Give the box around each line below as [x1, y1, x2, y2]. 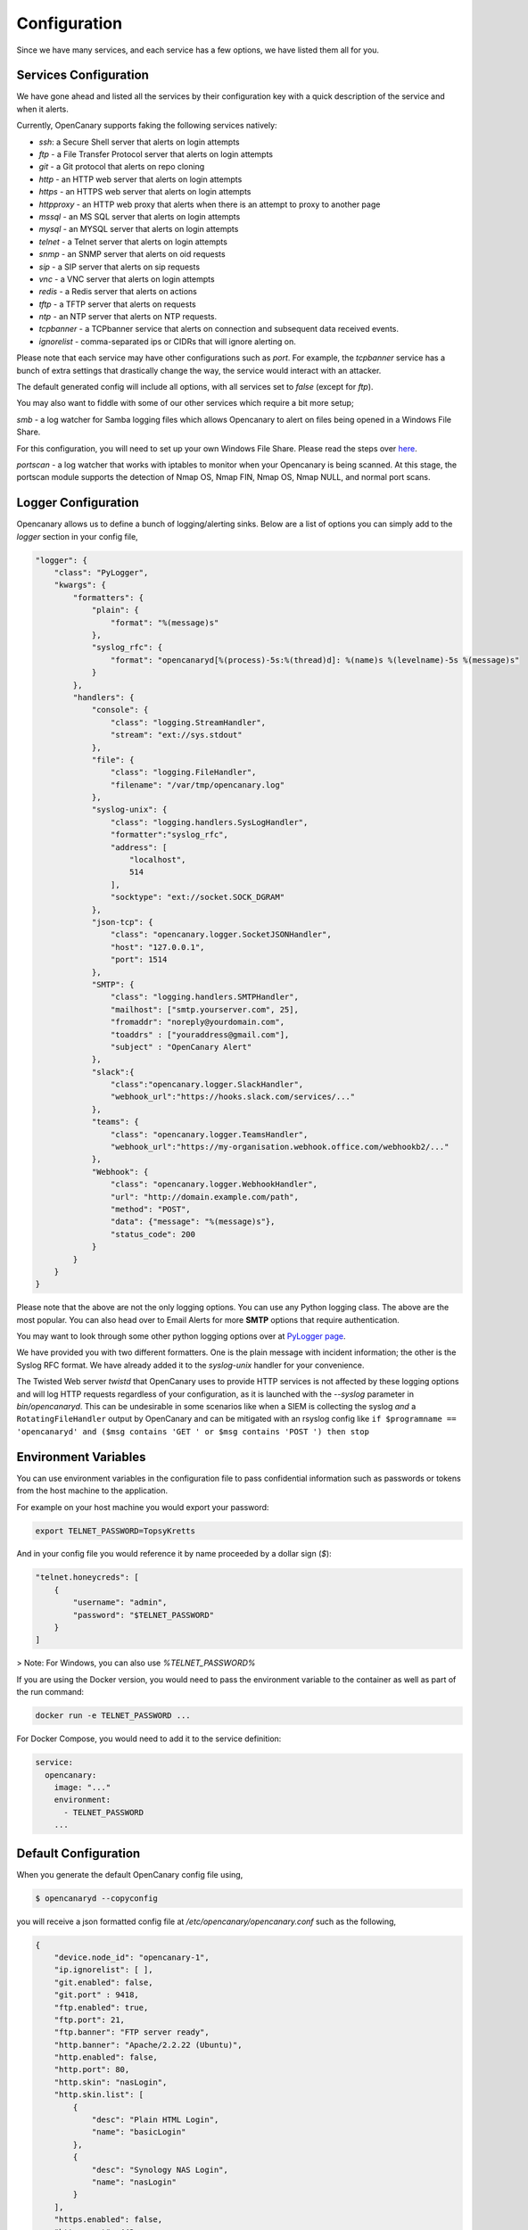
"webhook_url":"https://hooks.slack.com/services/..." [110, 1092, 356, 1102]
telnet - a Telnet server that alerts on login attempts [38, 236, 227, 247]
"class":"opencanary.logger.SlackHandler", [110, 1079, 304, 1090]
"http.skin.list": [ [54, 2090, 144, 2100]
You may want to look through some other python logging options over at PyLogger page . [16, 1331, 347, 1342]
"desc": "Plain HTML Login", [91, 2115, 219, 2125]
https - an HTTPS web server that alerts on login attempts [38, 186, 252, 197]
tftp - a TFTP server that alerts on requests [38, 299, 196, 310]
